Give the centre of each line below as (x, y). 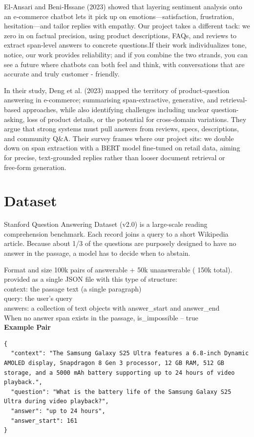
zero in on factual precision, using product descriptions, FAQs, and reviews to (120, 35)
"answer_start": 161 (44, 421)
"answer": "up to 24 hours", (58, 411)
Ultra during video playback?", (56, 401)
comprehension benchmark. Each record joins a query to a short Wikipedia (116, 233)
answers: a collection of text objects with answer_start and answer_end (112, 307)
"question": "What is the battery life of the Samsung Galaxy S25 (121, 392)
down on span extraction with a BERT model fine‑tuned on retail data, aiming (122, 148)
